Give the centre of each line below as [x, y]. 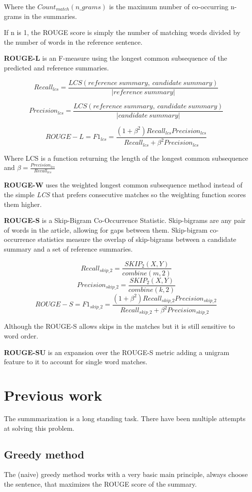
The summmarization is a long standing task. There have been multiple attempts [125, 418]
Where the [20, 6]
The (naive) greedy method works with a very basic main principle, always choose [126, 474]
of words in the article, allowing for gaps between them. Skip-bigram [106, 229]
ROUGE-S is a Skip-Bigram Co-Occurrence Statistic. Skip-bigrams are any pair [125, 220]
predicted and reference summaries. [57, 67]
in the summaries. [50, 16]
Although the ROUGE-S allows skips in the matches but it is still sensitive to [119, 326]
